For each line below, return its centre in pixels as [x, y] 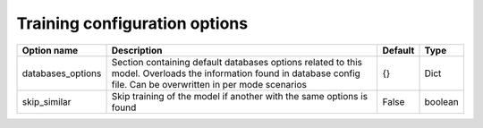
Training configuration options [132, 23]
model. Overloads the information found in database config [236, 73]
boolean [442, 101]
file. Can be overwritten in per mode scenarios [209, 84]
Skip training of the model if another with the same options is [240, 96]
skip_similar [47, 101]
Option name [50, 50]
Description [137, 50]
